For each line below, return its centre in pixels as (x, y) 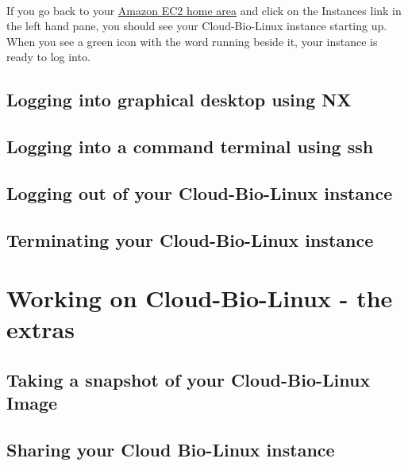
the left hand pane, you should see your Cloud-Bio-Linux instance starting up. (197, 26)
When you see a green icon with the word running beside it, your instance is (192, 41)
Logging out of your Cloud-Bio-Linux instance (200, 193)
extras (40, 329)
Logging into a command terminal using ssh (190, 146)
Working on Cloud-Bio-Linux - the (200, 298)
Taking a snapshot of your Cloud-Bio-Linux (189, 380)
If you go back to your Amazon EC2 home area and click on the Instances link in (204, 10)
